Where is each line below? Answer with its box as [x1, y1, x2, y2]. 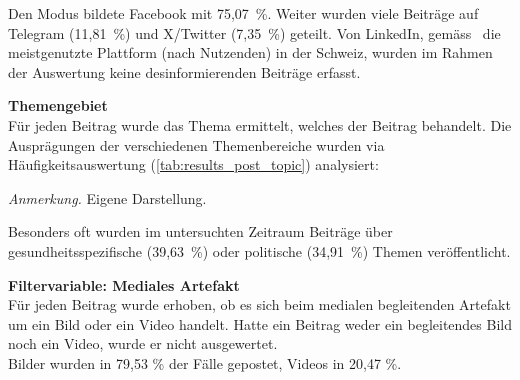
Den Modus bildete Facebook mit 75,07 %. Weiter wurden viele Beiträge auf [8, 3, 479, 23]
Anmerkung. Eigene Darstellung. [8, 187, 207, 208]
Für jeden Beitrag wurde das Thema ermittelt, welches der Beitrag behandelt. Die [8, 114, 512, 135]
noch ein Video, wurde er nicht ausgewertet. [8, 333, 278, 354]
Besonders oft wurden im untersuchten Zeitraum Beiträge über [8, 221, 393, 242]
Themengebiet [8, 95, 108, 116]
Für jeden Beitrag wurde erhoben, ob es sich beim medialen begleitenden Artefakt [8, 294, 511, 315]
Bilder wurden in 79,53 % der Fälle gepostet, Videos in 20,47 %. [8, 352, 402, 373]
